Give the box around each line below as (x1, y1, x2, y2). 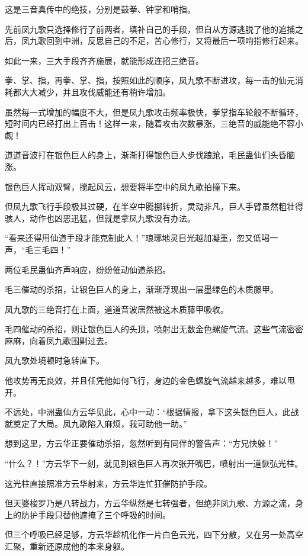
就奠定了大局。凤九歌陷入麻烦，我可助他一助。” (5, 417, 187, 429)
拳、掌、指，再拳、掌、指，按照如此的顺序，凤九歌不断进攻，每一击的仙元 (5, 74, 295, 86)
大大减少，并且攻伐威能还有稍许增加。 (21, 85, 171, 98)
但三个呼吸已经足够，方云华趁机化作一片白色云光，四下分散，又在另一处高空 (5, 528, 303, 541)
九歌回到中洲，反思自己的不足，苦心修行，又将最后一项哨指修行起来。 (29, 34, 303, 47)
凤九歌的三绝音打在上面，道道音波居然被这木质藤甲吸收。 (5, 303, 229, 315)
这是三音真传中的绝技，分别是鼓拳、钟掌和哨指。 (5, 3, 195, 15)
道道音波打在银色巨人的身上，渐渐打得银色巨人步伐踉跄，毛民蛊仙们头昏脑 (5, 149, 295, 161)
